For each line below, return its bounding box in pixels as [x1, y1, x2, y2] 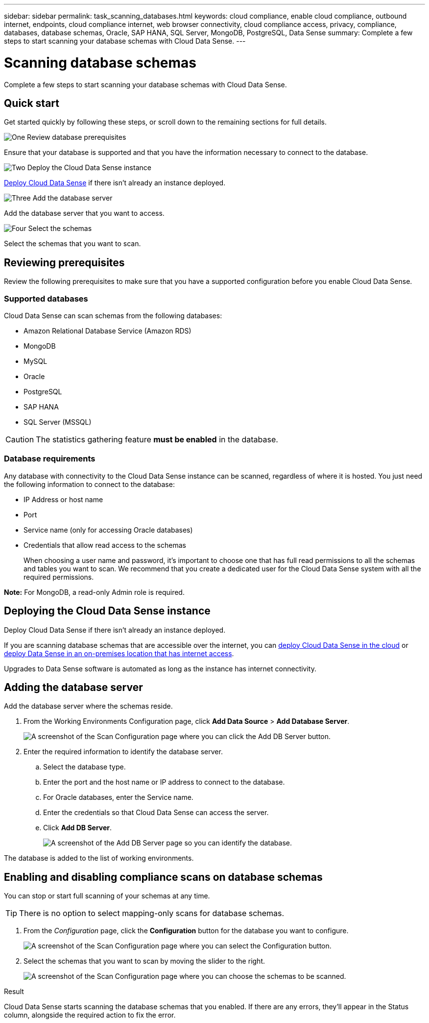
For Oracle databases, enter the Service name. [43, 793, 193, 802]
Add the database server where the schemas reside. [4, 702, 173, 711]
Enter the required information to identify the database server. [24, 747, 223, 756]
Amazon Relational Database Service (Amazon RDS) [24, 326, 191, 335]
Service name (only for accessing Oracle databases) [24, 525, 193, 534]
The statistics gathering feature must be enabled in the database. [36, 434, 278, 444]
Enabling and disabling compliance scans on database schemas [4, 870, 323, 883]
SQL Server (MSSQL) [24, 417, 92, 426]
